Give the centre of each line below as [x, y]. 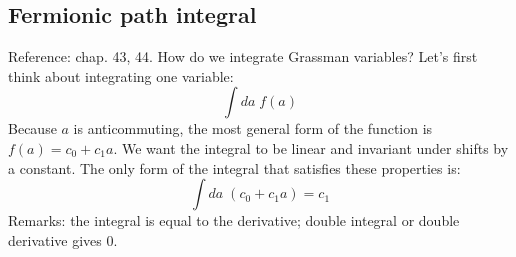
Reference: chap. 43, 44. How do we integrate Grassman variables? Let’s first [243, 56]
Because [32, 128]
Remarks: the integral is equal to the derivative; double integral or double [234, 220]
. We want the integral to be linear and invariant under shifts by [311, 147]
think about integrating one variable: [121, 75]
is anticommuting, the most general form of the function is [253, 128]
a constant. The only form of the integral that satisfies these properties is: [234, 167]
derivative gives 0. [63, 239]
